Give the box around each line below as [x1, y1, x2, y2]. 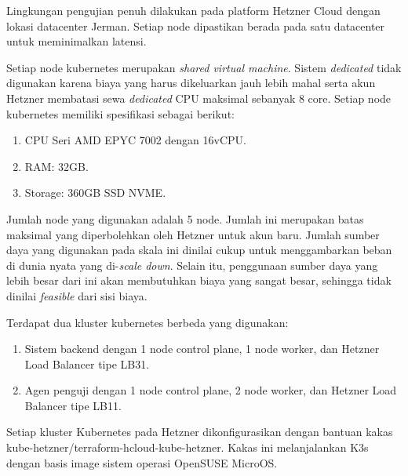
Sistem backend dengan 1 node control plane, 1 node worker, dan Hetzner [24, 340, 380, 357]
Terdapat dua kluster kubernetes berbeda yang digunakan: [6, 314, 289, 330]
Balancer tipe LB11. [24, 397, 122, 413]
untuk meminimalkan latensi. [6, 33, 147, 49]
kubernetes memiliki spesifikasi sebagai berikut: [6, 105, 235, 122]
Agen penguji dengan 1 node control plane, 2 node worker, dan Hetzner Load [24, 382, 397, 398]
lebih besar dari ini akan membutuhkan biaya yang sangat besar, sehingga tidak [6, 272, 392, 289]
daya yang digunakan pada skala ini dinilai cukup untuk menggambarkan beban [6, 242, 392, 258]
